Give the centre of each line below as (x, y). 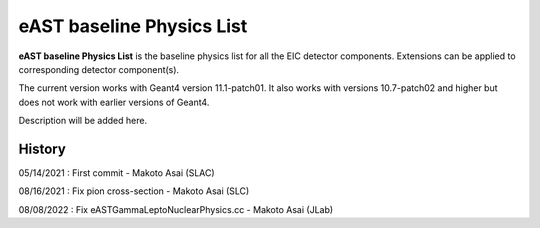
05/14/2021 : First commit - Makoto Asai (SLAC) (116, 173)
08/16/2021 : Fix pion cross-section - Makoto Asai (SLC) (134, 191)
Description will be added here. (83, 121)
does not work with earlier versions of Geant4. (114, 102)
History (42, 148)
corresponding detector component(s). (99, 69)
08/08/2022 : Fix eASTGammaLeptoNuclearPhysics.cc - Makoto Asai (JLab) (176, 209)
